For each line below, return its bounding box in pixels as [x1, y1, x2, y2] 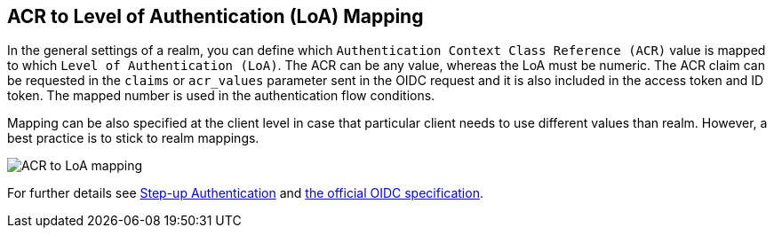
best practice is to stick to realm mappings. [7, 130, 259, 146]
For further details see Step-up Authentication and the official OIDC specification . [7, 185, 483, 201]
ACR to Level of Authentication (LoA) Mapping [7, 5, 424, 27]
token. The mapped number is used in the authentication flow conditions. [7, 88, 435, 104]
